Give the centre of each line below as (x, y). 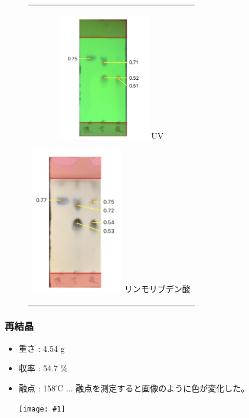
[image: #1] (42, 409)
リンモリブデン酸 (157, 289)
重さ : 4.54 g (42, 348)
